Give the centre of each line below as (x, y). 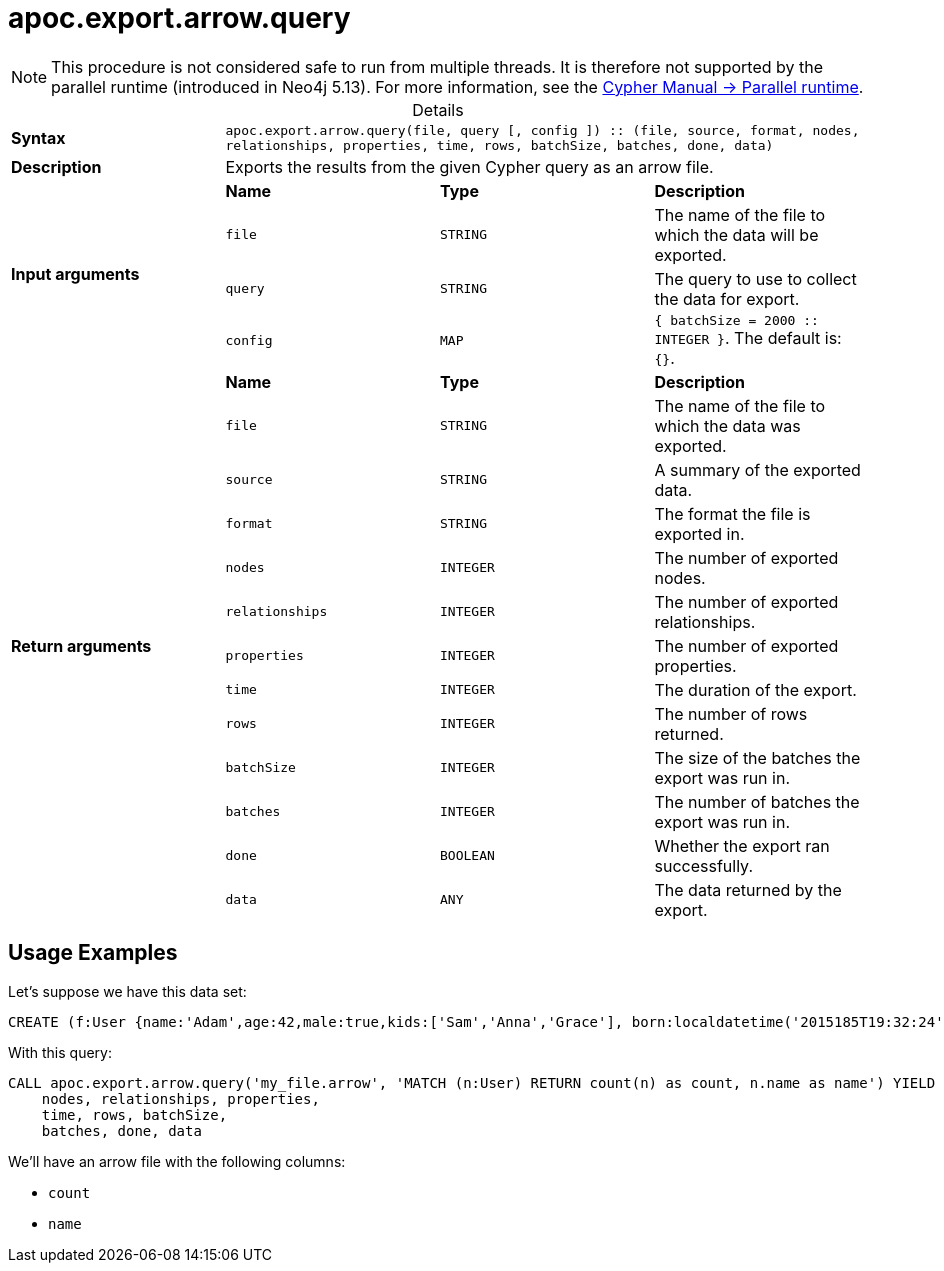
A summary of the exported (757, 469)
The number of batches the (757, 801)
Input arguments (75, 274)
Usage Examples (93, 953)
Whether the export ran (742, 845)
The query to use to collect (755, 278)
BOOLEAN (467, 856)
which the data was (727, 425)
